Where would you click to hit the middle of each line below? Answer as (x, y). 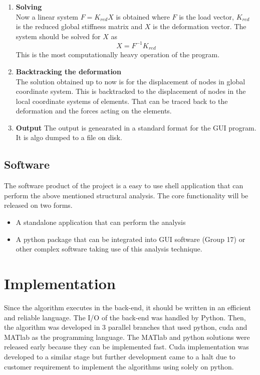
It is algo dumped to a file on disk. (69, 137)
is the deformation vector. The (200, 26)
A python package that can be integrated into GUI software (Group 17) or (131, 239)
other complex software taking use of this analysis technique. (109, 249)
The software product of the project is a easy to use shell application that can (124, 185)
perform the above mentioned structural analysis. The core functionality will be (126, 195)
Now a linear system (47, 16)
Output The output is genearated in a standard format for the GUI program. (136, 127)
